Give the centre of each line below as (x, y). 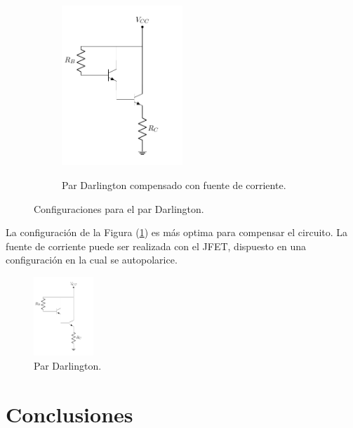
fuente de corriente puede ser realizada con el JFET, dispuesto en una (156, 246)
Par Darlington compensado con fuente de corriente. (174, 185)
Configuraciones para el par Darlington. (119, 208)
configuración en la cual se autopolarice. (92, 260)
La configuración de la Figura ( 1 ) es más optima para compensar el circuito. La (177, 232)
